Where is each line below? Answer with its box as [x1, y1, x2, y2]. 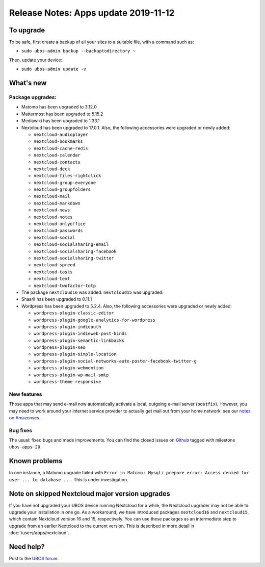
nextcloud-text [33, 276, 71, 282]
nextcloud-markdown [33, 200, 80, 206]
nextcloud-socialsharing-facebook [33, 248, 117, 254]
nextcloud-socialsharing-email [33, 242, 109, 247]
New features [9, 390, 42, 397]
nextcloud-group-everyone [33, 180, 96, 185]
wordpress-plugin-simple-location [33, 351, 117, 357]
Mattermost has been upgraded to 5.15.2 [21, 111, 103, 117]
